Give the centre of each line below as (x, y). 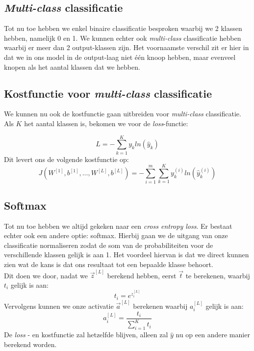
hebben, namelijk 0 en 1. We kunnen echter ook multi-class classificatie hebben (123, 38)
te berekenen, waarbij (218, 275)
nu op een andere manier (213, 335)
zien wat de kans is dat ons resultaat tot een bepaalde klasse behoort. (109, 264)
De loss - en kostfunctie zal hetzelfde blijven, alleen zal (86, 335)
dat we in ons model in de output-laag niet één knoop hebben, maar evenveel (120, 57)
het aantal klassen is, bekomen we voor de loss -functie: (106, 123)
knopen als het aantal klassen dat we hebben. (72, 67)
